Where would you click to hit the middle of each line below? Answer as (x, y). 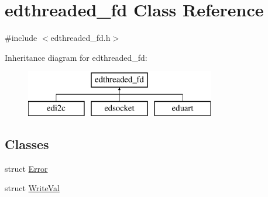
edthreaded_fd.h (80, 38)
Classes (27, 144)
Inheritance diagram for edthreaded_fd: (76, 57)
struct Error (26, 168)
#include (21, 38)
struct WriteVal (32, 188)
